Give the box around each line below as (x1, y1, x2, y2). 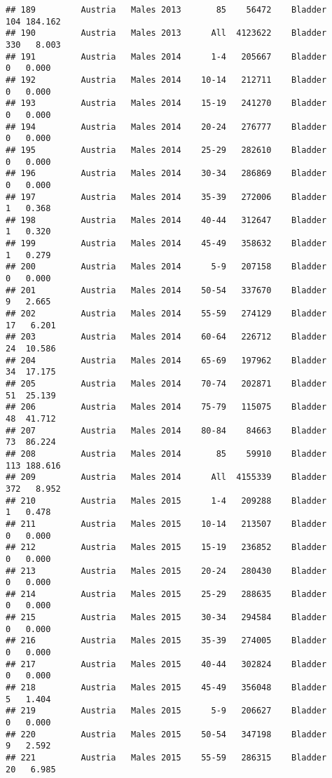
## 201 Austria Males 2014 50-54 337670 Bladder (6, 285, 327, 295)
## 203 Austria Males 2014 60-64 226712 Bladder (6, 332, 327, 342)
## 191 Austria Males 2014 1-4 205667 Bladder (6, 51, 327, 62)
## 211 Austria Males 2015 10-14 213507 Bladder (6, 518, 327, 529)
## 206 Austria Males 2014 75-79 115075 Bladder (6, 402, 327, 413)
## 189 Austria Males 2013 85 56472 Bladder (6, 5, 327, 15)
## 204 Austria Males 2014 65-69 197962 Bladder (6, 355, 327, 365)
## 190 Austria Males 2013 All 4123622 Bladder (6, 28, 327, 39)
